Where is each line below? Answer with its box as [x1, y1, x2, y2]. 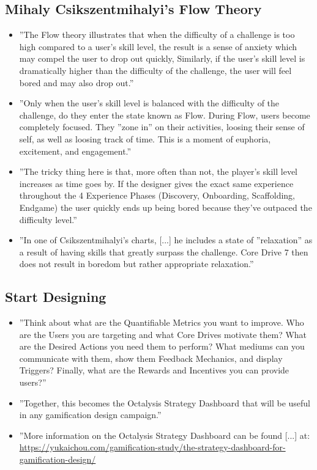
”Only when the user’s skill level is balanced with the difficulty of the [19, 97, 280, 109]
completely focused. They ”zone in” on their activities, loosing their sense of [19, 120, 305, 133]
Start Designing [5, 287, 106, 306]
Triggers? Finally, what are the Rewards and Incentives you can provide [19, 364, 289, 376]
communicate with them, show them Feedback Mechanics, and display [19, 351, 283, 364]
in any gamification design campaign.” [19, 408, 162, 421]
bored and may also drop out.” [19, 76, 134, 89]
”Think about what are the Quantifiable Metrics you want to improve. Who [19, 316, 304, 329]
